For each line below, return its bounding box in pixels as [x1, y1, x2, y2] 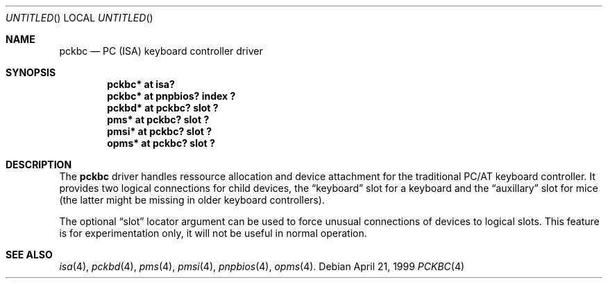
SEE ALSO [6, 249, 53, 260]
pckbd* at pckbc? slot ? [107, 102, 219, 114]
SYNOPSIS [6, 66, 56, 78]
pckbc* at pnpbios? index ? [107, 90, 236, 102]
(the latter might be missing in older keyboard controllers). [59, 194, 325, 206]
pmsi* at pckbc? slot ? [107, 125, 212, 137]
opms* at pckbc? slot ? [107, 137, 215, 149]
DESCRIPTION [6, 159, 72, 170]
